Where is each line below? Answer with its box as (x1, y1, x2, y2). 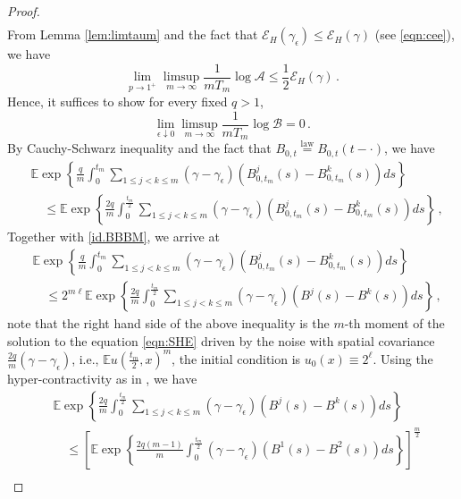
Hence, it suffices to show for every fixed (7, 91, 228, 110)
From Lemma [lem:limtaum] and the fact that (7, 25, 258, 44)
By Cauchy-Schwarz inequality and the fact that (7, 139, 272, 157)
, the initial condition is (172, 349, 301, 368)
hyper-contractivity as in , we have (7, 368, 197, 387)
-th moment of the (344, 314, 445, 333)
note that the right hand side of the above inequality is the (7, 314, 330, 333)
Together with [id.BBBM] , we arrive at (7, 226, 220, 245)
